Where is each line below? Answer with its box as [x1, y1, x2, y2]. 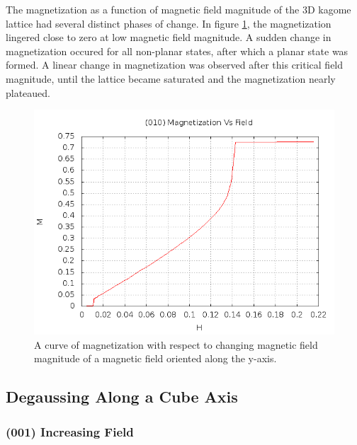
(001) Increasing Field [6, 422, 134, 440]
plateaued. [6, 85, 51, 100]
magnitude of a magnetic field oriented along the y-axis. [34, 351, 277, 366]
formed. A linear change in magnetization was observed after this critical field [6, 57, 344, 72]
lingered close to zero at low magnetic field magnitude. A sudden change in [6, 30, 331, 45]
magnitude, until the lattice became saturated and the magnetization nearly [6, 71, 336, 86]
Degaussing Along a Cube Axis [6, 386, 238, 408]
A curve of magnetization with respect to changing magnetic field [34, 337, 318, 352]
